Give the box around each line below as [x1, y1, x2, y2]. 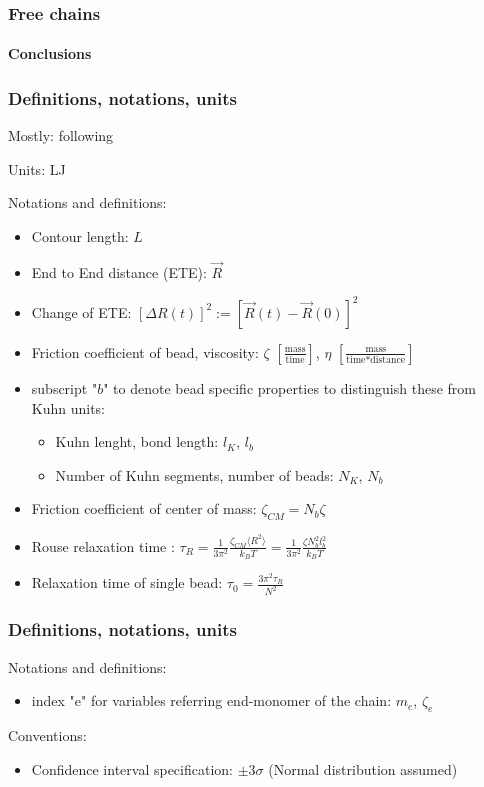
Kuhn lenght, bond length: [55, 431, 219, 452]
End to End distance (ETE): [31, 261, 207, 282]
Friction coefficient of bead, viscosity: [31, 341, 259, 362]
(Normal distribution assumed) [268, 758, 458, 779]
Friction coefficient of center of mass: [31, 498, 257, 519]
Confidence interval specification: [31, 758, 233, 779]
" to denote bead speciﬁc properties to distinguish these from [103, 377, 476, 398]
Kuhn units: [31, 397, 106, 418]
